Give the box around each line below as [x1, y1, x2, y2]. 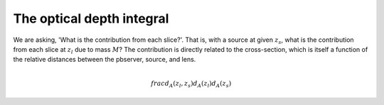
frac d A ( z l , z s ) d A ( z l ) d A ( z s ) [150, 79, 232, 89]
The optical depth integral [13, 11, 169, 26]
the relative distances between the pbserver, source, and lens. [13, 55, 196, 64]
